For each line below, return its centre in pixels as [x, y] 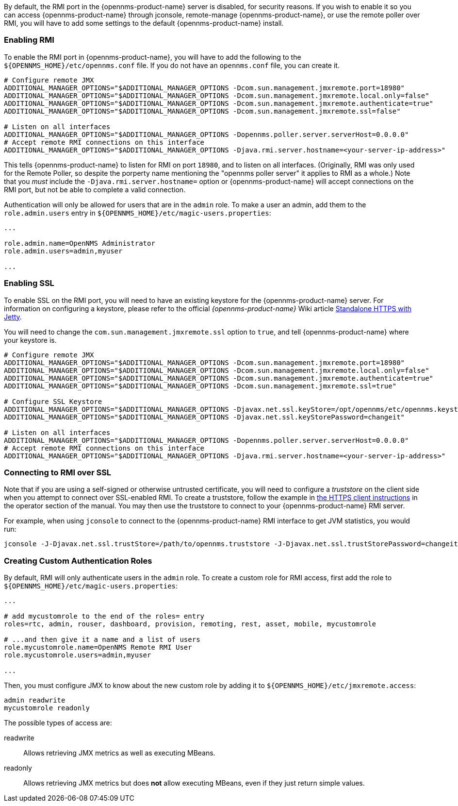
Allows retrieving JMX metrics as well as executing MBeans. [119, 753]
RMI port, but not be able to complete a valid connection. [95, 189]
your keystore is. [30, 340]
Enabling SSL [29, 283]
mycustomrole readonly [47, 708]
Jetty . [13, 317]
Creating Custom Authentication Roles [78, 561]
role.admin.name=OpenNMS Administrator [80, 243]
